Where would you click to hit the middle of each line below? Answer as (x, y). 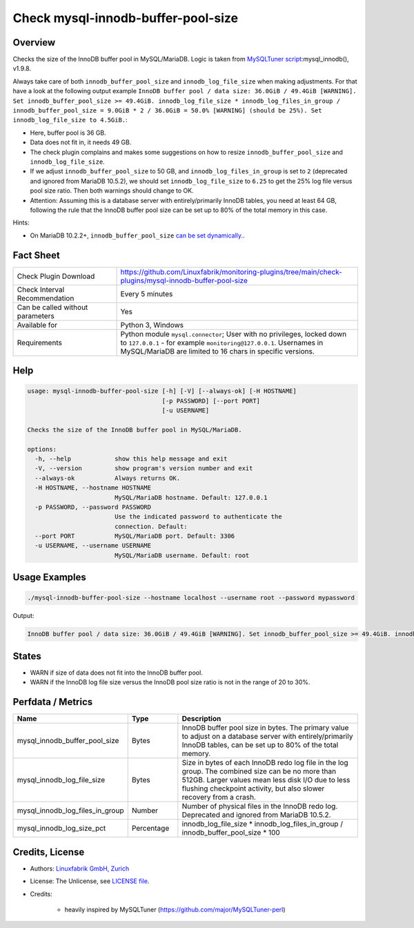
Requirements (39, 342)
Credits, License (49, 852)
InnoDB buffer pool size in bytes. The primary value (265, 728)
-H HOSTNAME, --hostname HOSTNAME (93, 488)
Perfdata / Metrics (53, 702)
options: (42, 449)
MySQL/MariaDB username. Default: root (182, 555)
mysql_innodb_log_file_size (61, 780)
